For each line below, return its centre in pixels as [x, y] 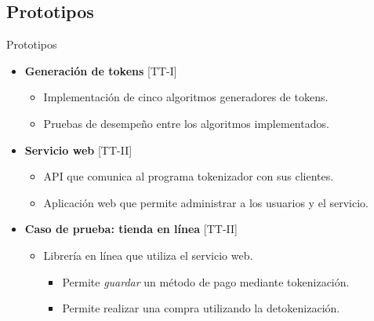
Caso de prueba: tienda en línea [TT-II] [131, 229]
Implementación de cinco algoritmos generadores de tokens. [186, 97]
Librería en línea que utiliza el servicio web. [148, 255]
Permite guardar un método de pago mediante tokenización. [206, 281]
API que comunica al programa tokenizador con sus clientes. [189, 176]
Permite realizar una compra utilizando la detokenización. [201, 308]
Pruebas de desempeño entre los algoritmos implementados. [186, 123]
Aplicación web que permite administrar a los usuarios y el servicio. [206, 202]
